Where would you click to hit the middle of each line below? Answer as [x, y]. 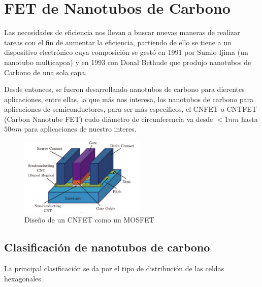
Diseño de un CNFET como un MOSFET [89, 220]
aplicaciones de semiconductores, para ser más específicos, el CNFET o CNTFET [130, 109]
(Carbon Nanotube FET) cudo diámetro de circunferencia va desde [109, 119]
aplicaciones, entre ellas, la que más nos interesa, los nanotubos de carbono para [129, 99]
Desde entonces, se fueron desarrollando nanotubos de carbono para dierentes [124, 89]
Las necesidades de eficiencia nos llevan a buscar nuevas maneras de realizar [122, 32]
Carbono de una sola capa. [46, 72]
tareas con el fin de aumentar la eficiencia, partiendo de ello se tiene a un [118, 42]
